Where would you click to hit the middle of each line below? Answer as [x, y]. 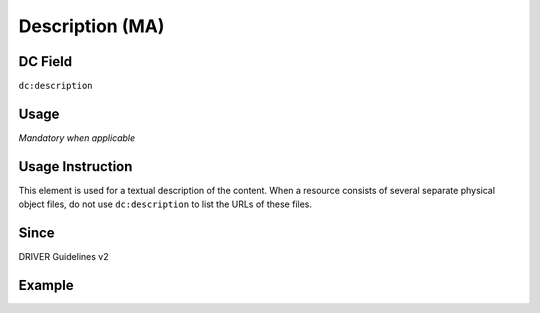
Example [46, 285]
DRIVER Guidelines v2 [63, 257]
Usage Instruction [75, 166]
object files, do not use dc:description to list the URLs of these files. [165, 204]
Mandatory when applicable [77, 137]
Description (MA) [91, 26]
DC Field [45, 61]
